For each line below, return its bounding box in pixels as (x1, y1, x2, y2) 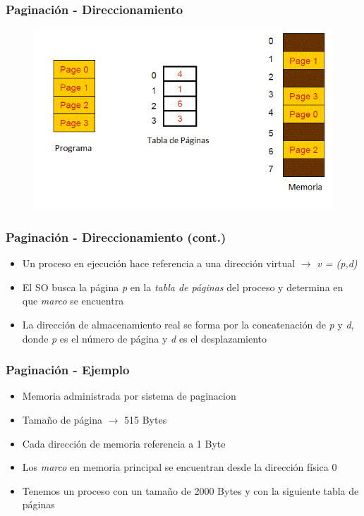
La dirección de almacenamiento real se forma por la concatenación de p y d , (22, 317, 354, 331)
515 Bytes (124, 412, 167, 426)
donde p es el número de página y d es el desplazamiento (22, 331, 267, 345)
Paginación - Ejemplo (6, 361, 130, 379)
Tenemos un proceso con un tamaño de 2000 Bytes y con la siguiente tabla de (22, 483, 359, 498)
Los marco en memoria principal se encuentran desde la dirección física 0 (22, 460, 337, 474)
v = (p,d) (317, 256, 358, 271)
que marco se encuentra (22, 293, 124, 308)
